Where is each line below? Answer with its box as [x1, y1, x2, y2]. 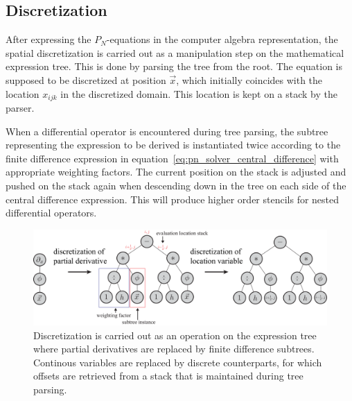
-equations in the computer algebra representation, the [106, 32, 338, 46]
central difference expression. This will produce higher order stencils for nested [6, 191, 340, 206]
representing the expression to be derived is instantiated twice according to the [6, 137, 341, 152]
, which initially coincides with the [176, 72, 323, 87]
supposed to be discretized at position [6, 72, 166, 87]
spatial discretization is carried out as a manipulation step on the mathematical [6, 45, 344, 60]
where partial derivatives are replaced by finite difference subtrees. [33, 341, 315, 356]
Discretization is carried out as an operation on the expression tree [33, 327, 317, 342]
